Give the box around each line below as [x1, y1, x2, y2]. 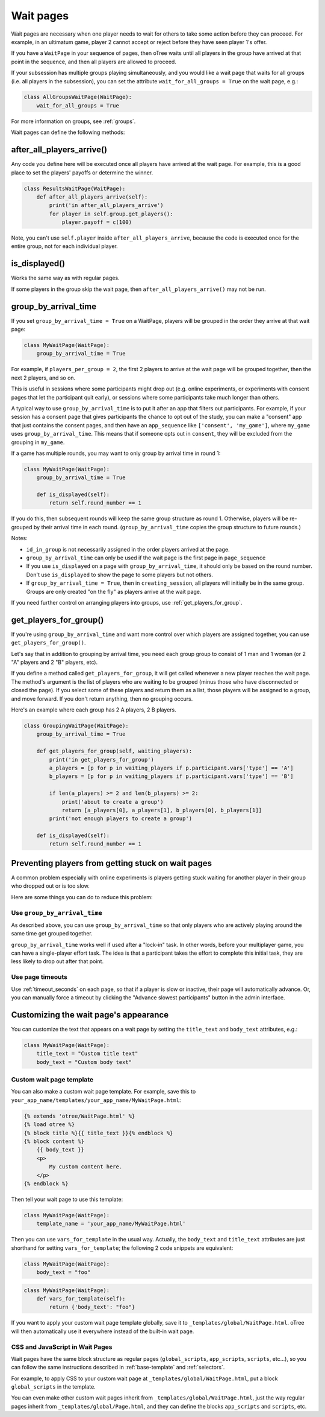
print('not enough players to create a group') [49, 815, 193, 822]
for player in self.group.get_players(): [49, 210, 173, 217]
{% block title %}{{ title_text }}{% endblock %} [23, 1129, 173, 1136]
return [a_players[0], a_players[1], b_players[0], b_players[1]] [61, 806, 262, 814]
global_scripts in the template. [11, 1383, 96, 1390]
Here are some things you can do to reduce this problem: [11, 893, 153, 900]
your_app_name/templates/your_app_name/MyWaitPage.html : [11, 1096, 181, 1104]
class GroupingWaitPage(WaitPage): [23, 722, 129, 729]
